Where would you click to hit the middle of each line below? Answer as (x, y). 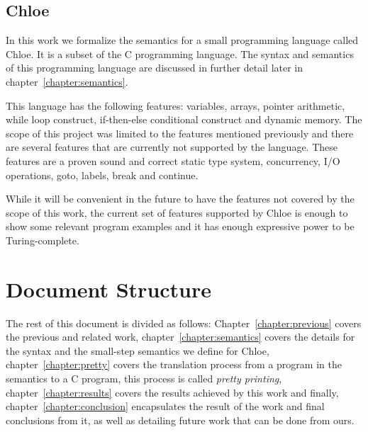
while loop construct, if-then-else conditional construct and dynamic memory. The (184, 119)
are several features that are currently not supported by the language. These (172, 147)
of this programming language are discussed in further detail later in (155, 68)
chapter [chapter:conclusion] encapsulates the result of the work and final (165, 406)
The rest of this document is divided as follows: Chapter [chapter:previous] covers (184, 323)
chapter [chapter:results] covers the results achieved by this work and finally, (172, 392)
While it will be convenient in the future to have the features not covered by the (180, 199)
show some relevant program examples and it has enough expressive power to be (180, 226)
